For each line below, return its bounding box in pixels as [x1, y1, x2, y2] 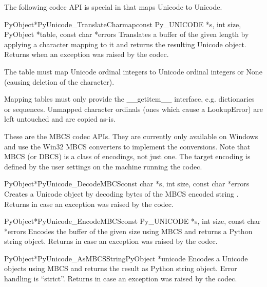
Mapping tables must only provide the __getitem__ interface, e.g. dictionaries [4, 93, 255, 104]
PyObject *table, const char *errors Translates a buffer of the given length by [4, 29, 249, 40]
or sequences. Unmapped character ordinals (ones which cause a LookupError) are [4, 103, 263, 114]
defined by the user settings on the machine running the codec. [4, 161, 202, 171]
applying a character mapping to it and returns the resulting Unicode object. [4, 39, 246, 49]
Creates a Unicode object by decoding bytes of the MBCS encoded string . [4, 188, 239, 199]
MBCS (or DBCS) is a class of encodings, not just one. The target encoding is [4, 151, 251, 162]
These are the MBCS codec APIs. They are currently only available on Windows [4, 130, 258, 141]
